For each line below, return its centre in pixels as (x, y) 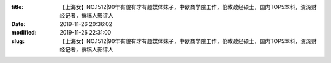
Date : (18, 24)
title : (17, 7)
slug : (18, 41)
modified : (24, 33)
